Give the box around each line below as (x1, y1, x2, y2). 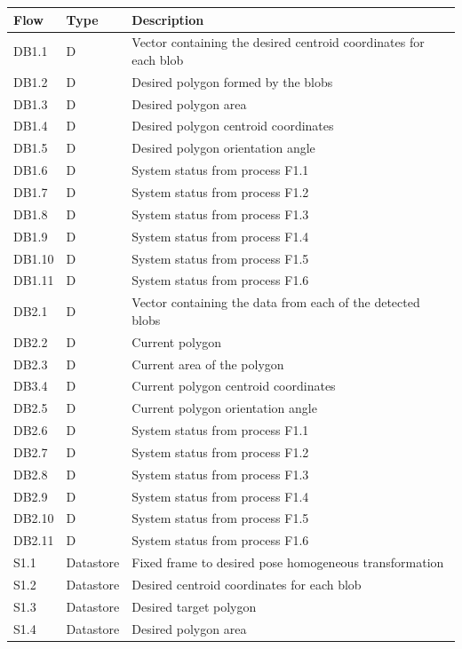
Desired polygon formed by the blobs (131, 72, 333, 91)
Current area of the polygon (131, 354, 284, 373)
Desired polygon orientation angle (131, 139, 315, 157)
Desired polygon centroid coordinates (131, 116, 334, 135)
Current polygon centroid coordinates (131, 376, 336, 395)
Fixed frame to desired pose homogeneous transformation (131, 553, 444, 572)
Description (131, 10, 204, 28)
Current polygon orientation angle (131, 399, 317, 417)
